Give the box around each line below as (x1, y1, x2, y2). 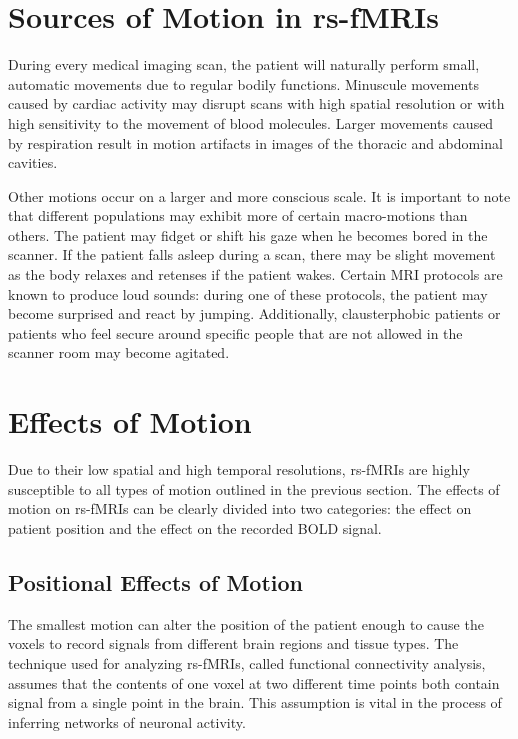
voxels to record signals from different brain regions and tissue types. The (8, 633, 459, 654)
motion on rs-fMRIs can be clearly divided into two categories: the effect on (8, 498, 472, 519)
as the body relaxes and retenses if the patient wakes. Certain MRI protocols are (8, 264, 503, 285)
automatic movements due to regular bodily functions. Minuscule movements (8, 73, 479, 94)
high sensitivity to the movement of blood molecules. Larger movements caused (8, 112, 494, 133)
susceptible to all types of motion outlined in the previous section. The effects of (8, 478, 500, 499)
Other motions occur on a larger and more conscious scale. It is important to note (8, 185, 511, 206)
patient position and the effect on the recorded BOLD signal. (8, 517, 382, 538)
